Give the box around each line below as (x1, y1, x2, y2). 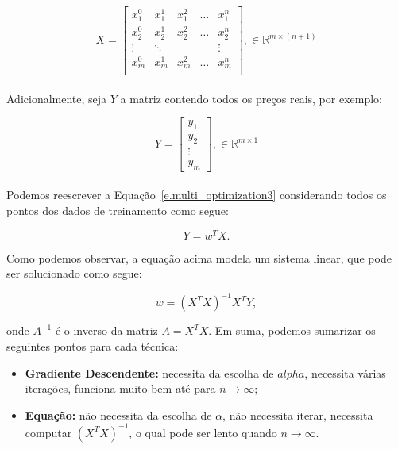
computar (25, 424, 72, 440)
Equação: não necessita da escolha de (25, 406, 212, 423)
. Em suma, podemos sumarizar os (208, 322, 376, 339)
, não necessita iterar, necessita (222, 406, 373, 423)
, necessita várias (304, 364, 386, 381)
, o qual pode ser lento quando (129, 424, 277, 440)
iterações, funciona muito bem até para (25, 380, 216, 397)
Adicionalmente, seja (6, 90, 107, 106)
